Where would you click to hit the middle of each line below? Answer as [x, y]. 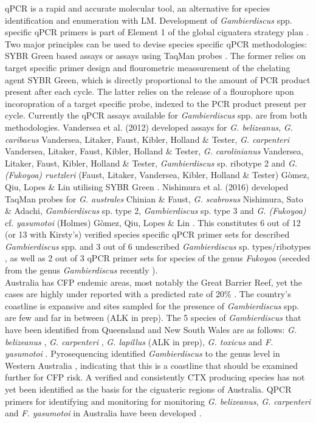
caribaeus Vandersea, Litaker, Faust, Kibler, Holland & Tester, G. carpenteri [147, 139]
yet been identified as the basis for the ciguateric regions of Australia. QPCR [148, 389]
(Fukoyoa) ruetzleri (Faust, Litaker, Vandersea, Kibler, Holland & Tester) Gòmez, [157, 175]
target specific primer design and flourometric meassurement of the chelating [148, 67]
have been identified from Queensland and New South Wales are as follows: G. [151, 330]
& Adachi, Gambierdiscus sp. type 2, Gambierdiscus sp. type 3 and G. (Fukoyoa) [156, 211]
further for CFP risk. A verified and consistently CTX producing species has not [155, 377]
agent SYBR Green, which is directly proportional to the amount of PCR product [158, 79]
